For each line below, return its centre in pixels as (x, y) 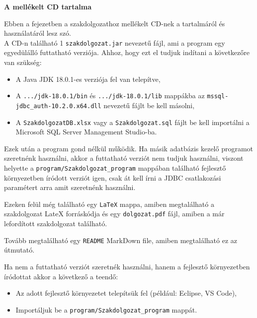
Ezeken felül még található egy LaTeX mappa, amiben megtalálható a (109, 204)
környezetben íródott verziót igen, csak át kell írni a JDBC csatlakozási (113, 177)
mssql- (218, 96)
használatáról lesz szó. (38, 33)
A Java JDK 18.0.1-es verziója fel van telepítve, (88, 79)
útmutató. (19, 250)
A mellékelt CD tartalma (48, 6)
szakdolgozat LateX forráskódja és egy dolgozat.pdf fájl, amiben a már (114, 214)
